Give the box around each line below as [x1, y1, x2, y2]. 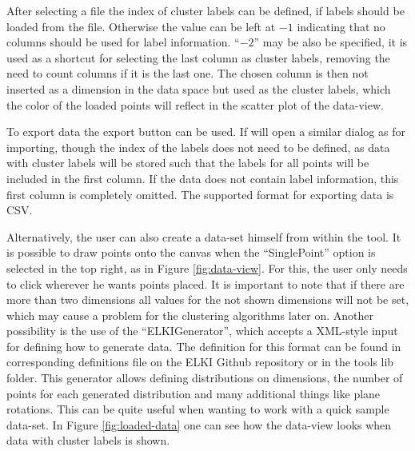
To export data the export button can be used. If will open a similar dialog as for [6, 123, 405, 140]
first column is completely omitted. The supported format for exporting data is [6, 186, 394, 202]
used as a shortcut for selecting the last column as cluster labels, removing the [6, 49, 390, 66]
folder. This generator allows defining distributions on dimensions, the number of [6, 369, 403, 386]
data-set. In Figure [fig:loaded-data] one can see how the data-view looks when [6, 416, 392, 433]
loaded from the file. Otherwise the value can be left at [6, 18, 276, 34]
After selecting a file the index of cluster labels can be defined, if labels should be [6, 2, 405, 18]
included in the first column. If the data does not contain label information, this [6, 170, 399, 186]
